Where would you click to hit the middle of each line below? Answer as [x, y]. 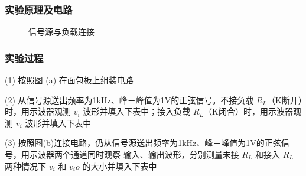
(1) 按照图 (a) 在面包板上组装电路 [69, 80]
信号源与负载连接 [61, 32]
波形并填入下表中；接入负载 [137, 111]
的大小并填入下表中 [120, 166]
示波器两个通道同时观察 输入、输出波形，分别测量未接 [134, 154]
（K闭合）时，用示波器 [248, 111]
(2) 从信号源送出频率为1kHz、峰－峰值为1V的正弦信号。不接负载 [129, 100]
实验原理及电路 [39, 9]
